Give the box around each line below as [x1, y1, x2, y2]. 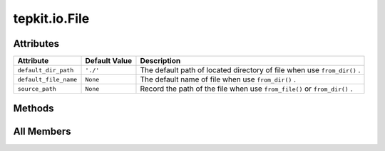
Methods [13, 103, 54, 115]
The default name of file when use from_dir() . [140, 74, 296, 84]
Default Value [85, 56, 132, 66]
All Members [13, 125, 71, 138]
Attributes [13, 38, 60, 50]
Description [140, 56, 181, 66]
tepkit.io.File [13, 11, 90, 26]
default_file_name [17, 75, 78, 83]
